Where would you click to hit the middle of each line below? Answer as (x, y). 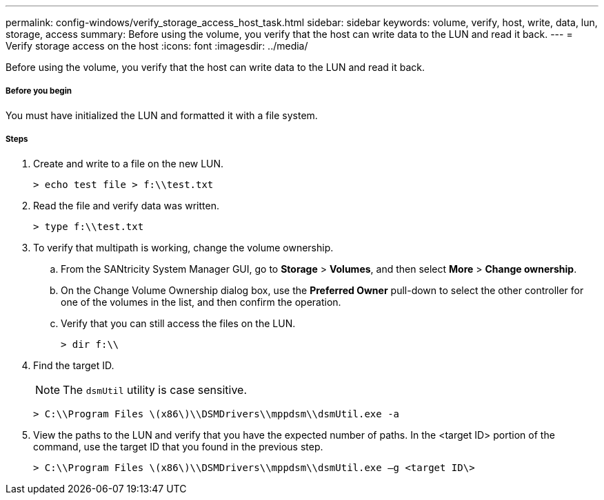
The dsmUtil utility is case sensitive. (155, 389)
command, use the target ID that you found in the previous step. (178, 446)
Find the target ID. (74, 365)
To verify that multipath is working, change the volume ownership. (183, 247)
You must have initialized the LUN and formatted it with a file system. (162, 115)
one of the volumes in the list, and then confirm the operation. (201, 302)
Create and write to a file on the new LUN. (129, 163)
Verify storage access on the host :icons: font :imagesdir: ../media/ (157, 46)
